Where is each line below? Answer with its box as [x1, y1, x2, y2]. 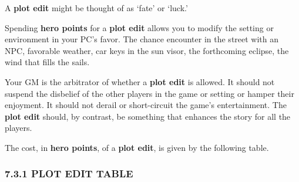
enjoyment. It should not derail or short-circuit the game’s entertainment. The [5, 99, 287, 111]
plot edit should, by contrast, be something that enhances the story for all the [5, 110, 291, 122]
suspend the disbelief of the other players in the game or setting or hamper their [5, 87, 294, 99]
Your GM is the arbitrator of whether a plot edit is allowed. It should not [5, 75, 275, 87]
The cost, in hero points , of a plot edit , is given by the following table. [5, 141, 269, 153]
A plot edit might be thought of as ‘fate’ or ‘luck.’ [5, 2, 188, 14]
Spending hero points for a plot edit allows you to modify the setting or [5, 21, 274, 33]
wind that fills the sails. [5, 56, 90, 68]
